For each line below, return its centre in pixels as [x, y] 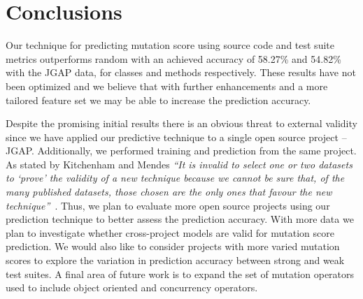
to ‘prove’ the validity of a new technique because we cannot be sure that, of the [175, 178]
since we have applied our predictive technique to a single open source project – [176, 137]
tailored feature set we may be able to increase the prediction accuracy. [158, 100]
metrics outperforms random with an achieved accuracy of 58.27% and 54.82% [173, 58]
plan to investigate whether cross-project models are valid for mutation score [170, 232]
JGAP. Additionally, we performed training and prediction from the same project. [181, 151]
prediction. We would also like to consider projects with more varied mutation [173, 246]
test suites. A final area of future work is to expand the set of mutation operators [180, 274]
